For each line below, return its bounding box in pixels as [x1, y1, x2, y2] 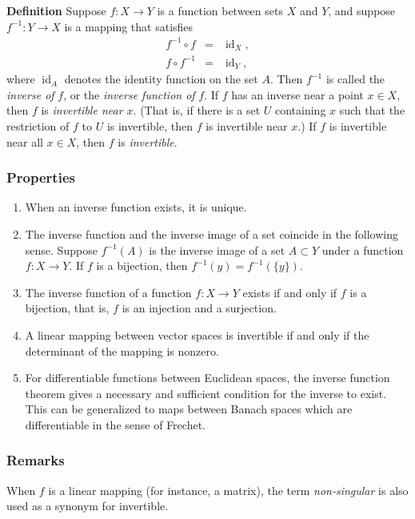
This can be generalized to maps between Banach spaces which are [25, 400, 353, 417]
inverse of [6, 86, 54, 103]
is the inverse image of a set [149, 241, 285, 258]
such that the [339, 102, 405, 119]
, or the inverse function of [63, 86, 195, 103]
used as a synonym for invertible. [6, 497, 169, 514]
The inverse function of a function [25, 284, 192, 300]
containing [274, 102, 326, 119]
